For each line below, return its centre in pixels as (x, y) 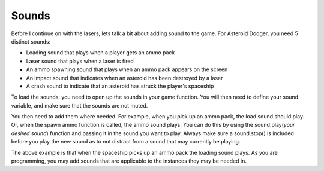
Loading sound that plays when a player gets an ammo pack (100, 53)
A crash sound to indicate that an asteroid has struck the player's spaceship (120, 86)
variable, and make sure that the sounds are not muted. (79, 105)
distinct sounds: (31, 41)
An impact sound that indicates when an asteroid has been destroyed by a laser (124, 78)
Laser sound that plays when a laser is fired (80, 61)
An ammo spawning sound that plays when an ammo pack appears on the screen (127, 69)
